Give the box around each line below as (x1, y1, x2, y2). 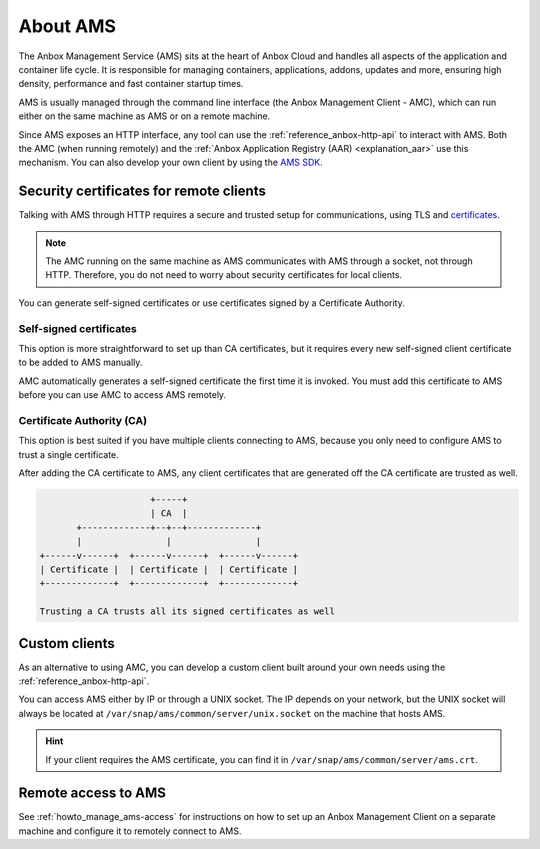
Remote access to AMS (18, 785, 167, 802)
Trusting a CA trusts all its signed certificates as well (39, 606, 335, 617)
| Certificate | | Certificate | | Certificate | (39, 563, 299, 575)
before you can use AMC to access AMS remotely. (18, 389, 227, 401)
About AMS (18, 15, 117, 37)
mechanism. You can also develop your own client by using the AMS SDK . (18, 156, 324, 169)
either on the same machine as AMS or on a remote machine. (18, 110, 271, 122)
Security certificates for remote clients (18, 183, 267, 200)
